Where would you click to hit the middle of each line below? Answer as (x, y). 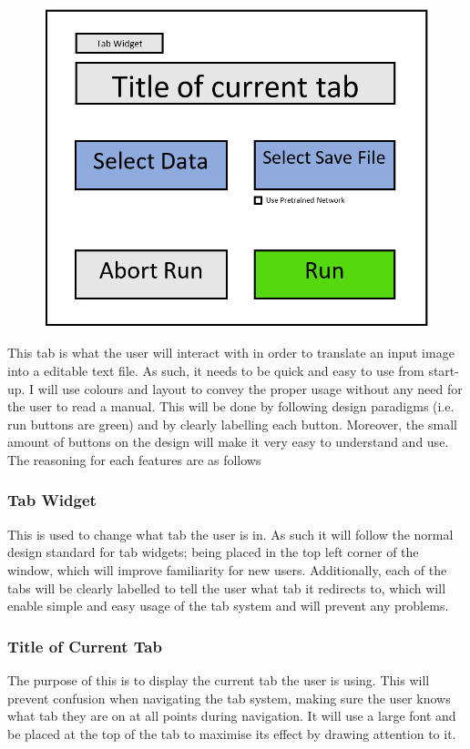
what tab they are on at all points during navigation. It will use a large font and (232, 716)
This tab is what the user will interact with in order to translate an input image (231, 353)
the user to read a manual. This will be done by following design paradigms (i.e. (231, 406)
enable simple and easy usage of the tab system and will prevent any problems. (228, 606)
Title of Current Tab (85, 646)
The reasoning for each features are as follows (134, 459)
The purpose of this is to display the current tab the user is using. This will (219, 679)
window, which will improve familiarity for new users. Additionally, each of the (227, 569)
